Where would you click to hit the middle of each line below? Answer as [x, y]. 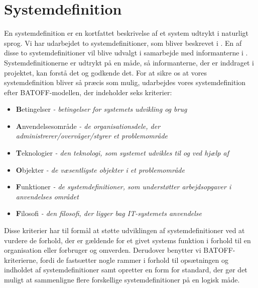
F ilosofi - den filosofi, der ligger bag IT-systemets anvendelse [109, 213]
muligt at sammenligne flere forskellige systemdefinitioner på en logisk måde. [122, 279]
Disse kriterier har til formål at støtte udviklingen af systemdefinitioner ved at [124, 230]
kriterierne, [21, 260]
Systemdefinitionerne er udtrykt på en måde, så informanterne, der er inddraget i [129, 62]
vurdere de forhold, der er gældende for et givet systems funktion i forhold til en [127, 240]
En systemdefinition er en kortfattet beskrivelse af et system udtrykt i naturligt [126, 33]
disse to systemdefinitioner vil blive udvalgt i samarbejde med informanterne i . [126, 53]
